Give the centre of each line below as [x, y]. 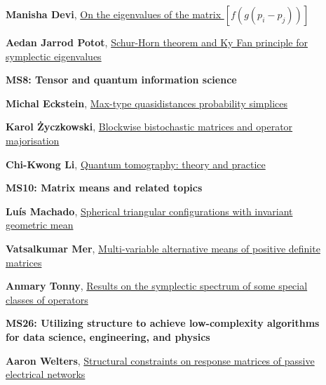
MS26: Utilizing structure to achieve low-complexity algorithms [163, 323]
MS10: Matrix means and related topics [104, 188]
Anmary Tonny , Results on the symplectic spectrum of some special [157, 286]
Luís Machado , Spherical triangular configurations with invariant [149, 211]
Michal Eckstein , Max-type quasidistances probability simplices [147, 103]
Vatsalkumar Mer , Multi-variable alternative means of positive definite [163, 248]
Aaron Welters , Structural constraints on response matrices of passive [160, 360]
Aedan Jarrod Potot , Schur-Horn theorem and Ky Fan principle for [157, 42]
